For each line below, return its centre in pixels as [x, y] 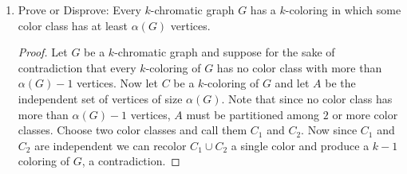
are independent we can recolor [111, 145]
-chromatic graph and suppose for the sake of [225, 52]
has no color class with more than [299, 67]
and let [292, 83]
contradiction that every [77, 67]
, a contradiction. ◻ [131, 161]
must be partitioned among [253, 114]
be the [340, 83]
